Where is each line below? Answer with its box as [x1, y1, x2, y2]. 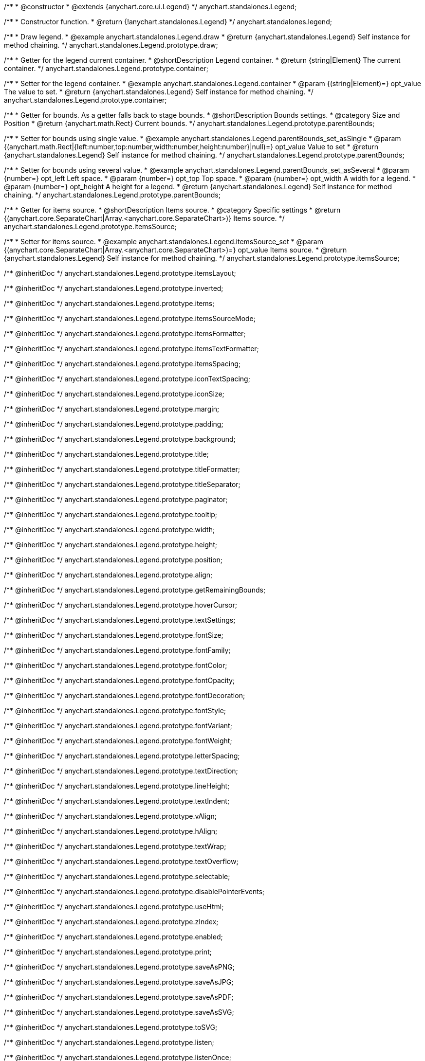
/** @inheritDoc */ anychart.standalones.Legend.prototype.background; [4, 435, 236, 443]
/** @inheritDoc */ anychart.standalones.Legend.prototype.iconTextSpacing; [4, 375, 250, 383]
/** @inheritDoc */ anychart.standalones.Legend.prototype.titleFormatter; [4, 465, 240, 473]
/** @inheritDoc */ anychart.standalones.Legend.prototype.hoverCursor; [4, 601, 237, 609]
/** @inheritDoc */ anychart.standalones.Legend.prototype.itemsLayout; [4, 269, 236, 277]
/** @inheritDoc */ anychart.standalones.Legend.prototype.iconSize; [4, 390, 224, 398]
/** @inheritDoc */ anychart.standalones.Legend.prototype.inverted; [4, 284, 223, 292]
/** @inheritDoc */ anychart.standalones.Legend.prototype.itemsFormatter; [4, 329, 246, 338]
